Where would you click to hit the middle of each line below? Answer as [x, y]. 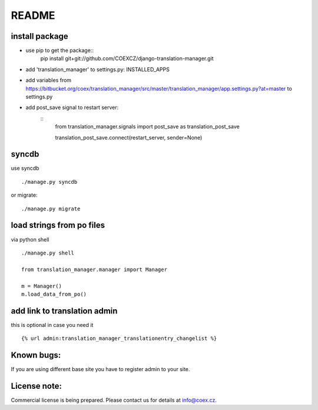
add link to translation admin [64, 311]
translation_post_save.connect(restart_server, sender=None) [129, 137]
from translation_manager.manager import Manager [95, 269]
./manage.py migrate [51, 209]
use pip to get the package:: [60, 51]
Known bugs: [36, 356]
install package [40, 36]
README [33, 15]
